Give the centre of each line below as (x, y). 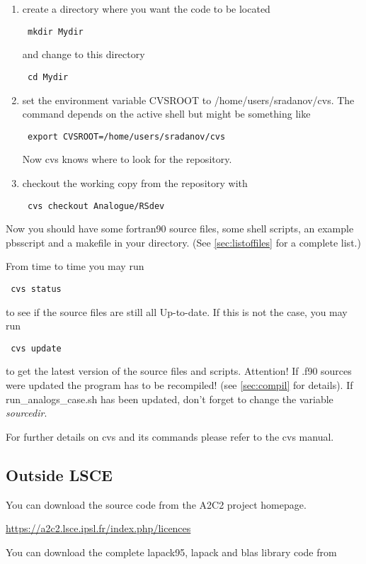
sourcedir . (27, 413)
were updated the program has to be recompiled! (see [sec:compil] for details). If (179, 385)
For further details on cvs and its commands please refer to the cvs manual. (170, 436)
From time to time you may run (75, 266)
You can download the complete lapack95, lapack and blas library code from (171, 552)
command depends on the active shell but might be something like (166, 114)
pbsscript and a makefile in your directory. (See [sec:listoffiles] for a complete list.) (183, 242)
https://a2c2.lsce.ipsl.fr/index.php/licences (98, 528)
